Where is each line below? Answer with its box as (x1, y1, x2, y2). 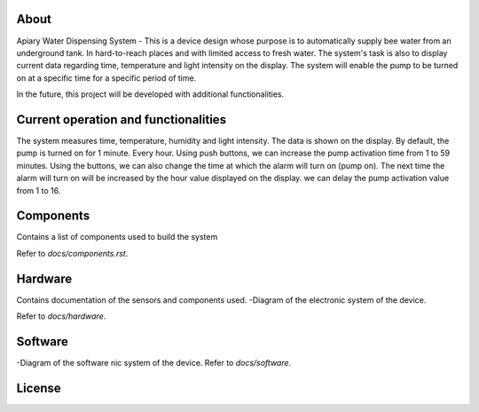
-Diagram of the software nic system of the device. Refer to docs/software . (16, 358, 292, 368)
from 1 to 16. (16, 185, 61, 195)
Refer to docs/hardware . (16, 311, 106, 321)
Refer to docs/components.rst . (16, 248, 129, 258)
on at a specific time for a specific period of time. (16, 72, 197, 83)
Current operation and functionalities (16, 112, 226, 127)
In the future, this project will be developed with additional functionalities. (16, 89, 284, 99)
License (16, 380, 61, 395)
